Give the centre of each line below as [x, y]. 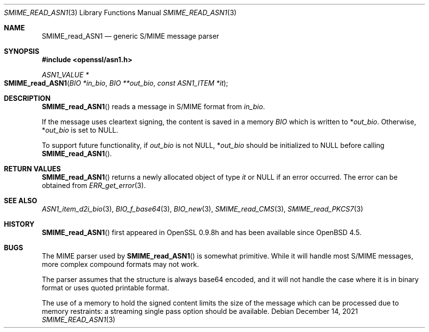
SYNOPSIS [22, 51]
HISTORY [19, 224]
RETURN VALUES [33, 169]
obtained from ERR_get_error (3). [94, 185]
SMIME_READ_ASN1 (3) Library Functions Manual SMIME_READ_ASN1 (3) [120, 12]
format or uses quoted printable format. [106, 288]
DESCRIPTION [27, 98]
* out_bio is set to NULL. [80, 130]
